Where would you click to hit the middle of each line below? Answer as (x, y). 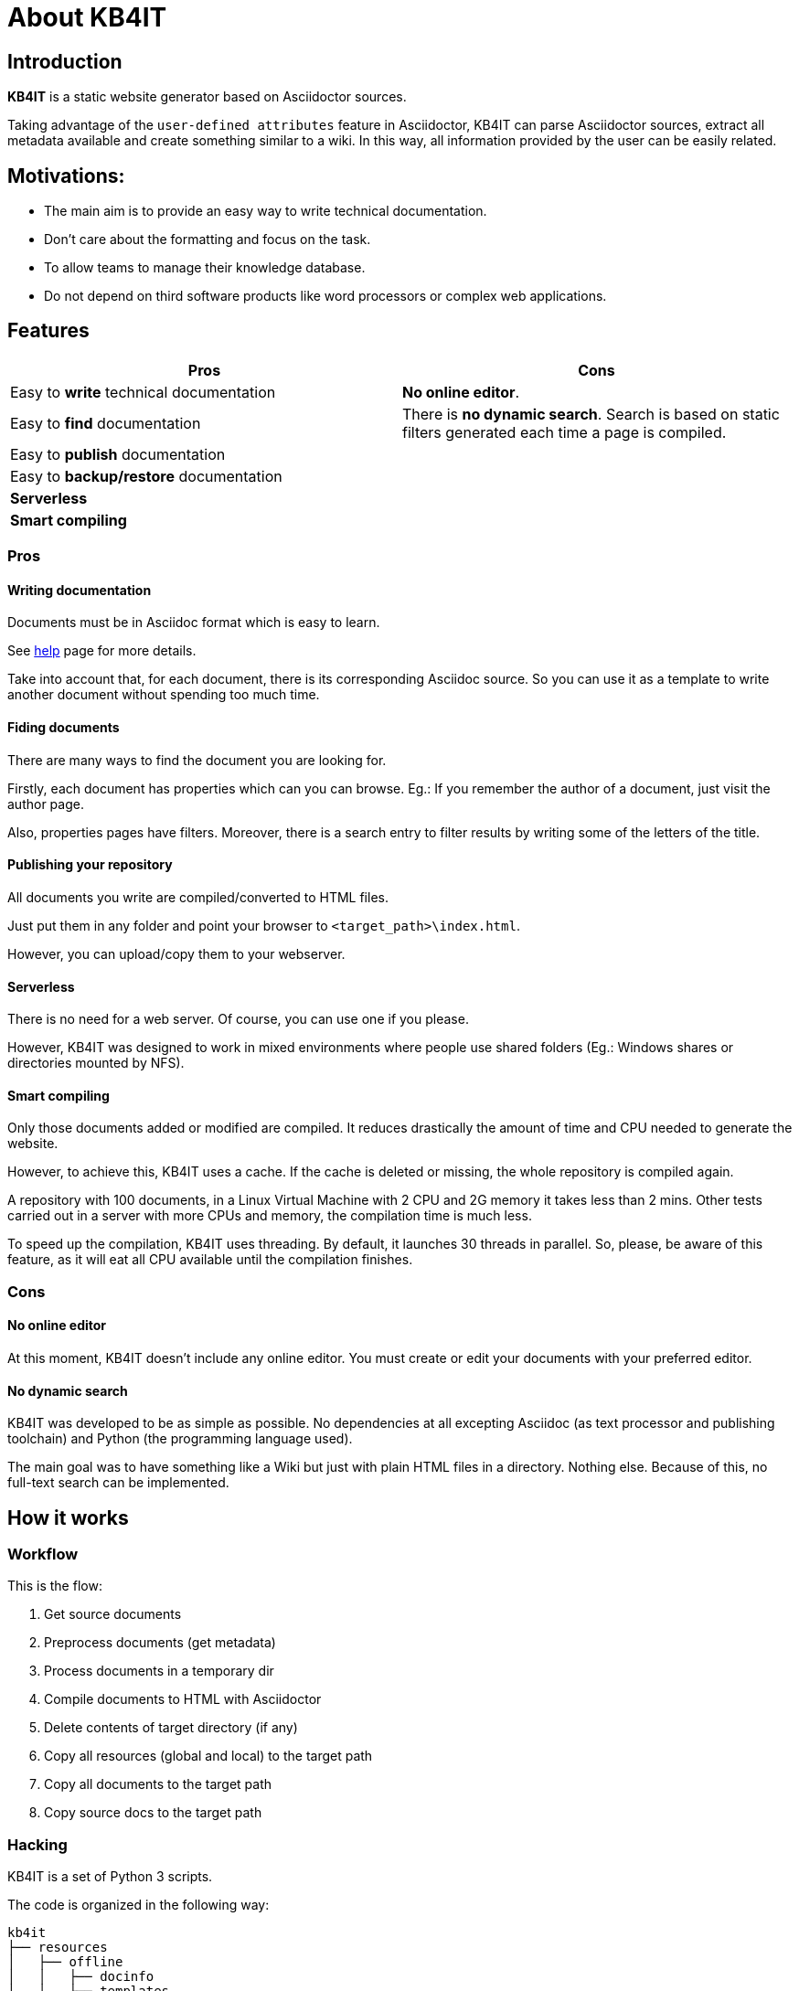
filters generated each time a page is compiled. (565, 432)
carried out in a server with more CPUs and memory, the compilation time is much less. (270, 1216)
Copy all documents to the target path (158, 1784)
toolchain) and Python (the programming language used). (180, 1439)
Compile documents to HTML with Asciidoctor (183, 1699)
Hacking (37, 1844)
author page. (46, 804)
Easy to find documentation (106, 423)
